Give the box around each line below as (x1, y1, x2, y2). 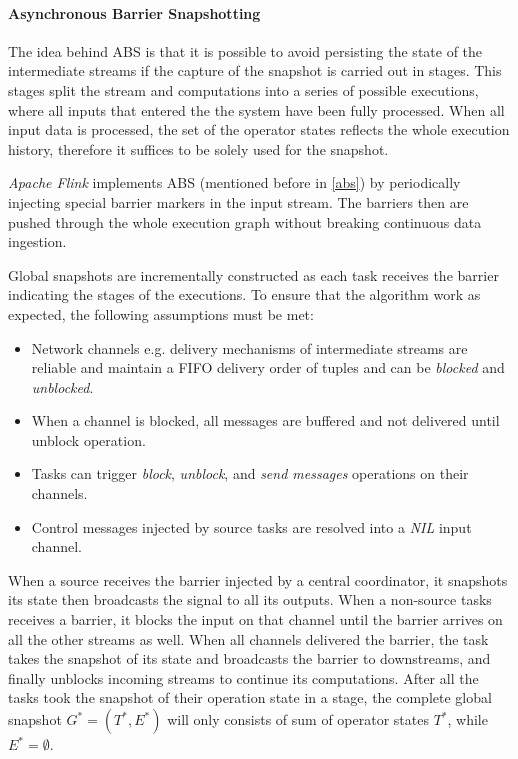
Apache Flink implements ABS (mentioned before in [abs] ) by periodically (8, 172, 461, 193)
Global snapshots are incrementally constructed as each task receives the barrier (8, 264, 499, 285)
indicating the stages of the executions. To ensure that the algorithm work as (8, 284, 481, 305)
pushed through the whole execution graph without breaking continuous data (8, 211, 482, 232)
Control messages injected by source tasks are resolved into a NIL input (31, 516, 472, 537)
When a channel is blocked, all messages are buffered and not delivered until (31, 410, 500, 431)
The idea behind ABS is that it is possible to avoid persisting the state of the (8, 40, 483, 61)
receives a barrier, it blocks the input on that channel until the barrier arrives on (8, 609, 503, 630)
